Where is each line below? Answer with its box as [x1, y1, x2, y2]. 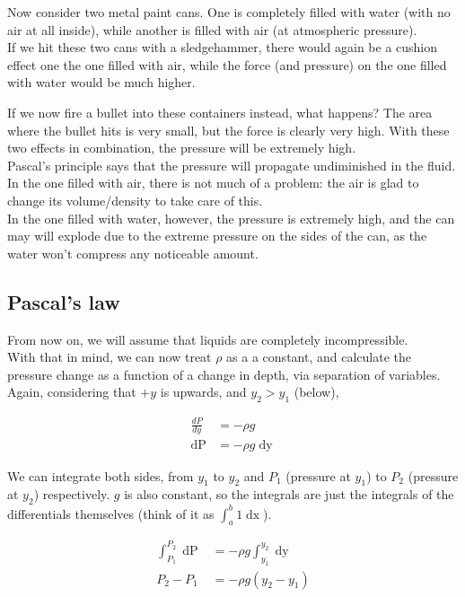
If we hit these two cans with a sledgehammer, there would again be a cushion [7, 38, 438, 57]
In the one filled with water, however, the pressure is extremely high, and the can [7, 208, 455, 227]
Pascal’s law [7, 287, 120, 315]
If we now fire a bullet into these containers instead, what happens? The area [7, 102, 433, 121]
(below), [294, 382, 339, 401]
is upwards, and [160, 382, 247, 401]
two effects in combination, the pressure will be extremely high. [7, 138, 356, 157]
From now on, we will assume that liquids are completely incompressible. [7, 329, 408, 348]
